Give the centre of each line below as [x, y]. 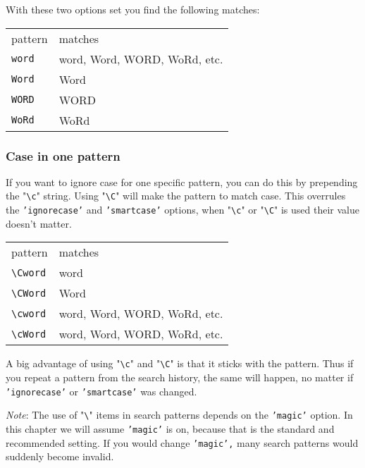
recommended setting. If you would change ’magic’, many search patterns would [182, 442]
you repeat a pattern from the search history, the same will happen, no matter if [180, 377]
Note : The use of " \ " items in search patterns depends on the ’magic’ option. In [179, 415]
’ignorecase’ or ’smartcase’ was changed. [101, 391]
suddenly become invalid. [60, 456]
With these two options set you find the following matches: [133, 9]
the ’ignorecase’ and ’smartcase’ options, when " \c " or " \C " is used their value [182, 210]
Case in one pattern [63, 155]
